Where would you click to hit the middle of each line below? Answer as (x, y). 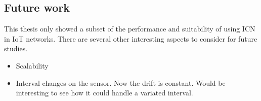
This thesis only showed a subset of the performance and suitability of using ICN (130, 29)
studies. (16, 48)
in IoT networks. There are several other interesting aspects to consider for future (131, 38)
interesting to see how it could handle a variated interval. (104, 93)
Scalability (32, 65)
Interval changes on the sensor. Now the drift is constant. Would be (121, 82)
